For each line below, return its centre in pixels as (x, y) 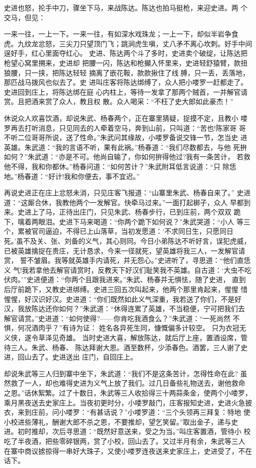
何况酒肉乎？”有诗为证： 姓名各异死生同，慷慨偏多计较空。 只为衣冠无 (132, 328)
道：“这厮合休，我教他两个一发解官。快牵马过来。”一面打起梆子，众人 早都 (124, 202)
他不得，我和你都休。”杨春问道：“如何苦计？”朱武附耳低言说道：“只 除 (117, 166)
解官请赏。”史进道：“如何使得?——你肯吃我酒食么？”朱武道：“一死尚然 (117, 318)
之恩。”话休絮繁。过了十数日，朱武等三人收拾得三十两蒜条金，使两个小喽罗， (128, 392)
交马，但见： (25, 17)
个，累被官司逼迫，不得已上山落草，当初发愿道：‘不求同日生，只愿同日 (119, 231)
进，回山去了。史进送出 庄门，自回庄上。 (71, 357)
